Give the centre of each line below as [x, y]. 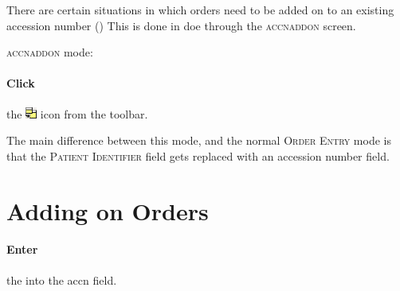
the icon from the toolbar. [77, 113]
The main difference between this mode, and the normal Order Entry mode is [199, 140]
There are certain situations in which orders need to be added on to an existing [200, 10]
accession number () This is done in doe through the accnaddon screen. [181, 25]
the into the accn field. [62, 279]
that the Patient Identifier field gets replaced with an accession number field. [198, 155]
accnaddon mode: [50, 52]
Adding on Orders [108, 210]
